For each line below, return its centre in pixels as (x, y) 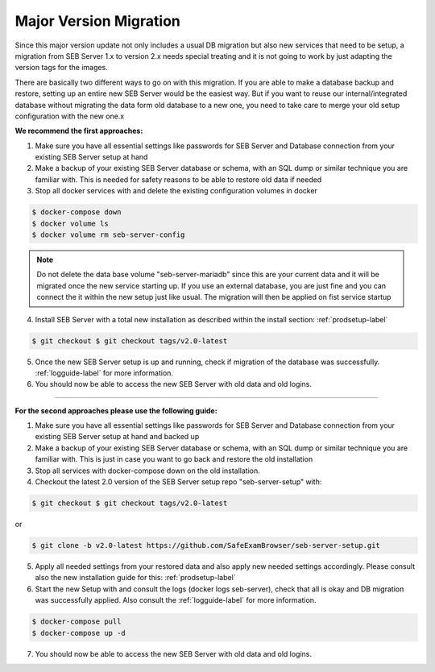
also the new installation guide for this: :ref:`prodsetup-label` (136, 578)
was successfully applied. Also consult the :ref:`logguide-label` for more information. (176, 600)
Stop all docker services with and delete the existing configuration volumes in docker (176, 191)
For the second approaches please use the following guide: (116, 410)
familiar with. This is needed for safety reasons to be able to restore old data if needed (178, 179)
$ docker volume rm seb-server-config (108, 235)
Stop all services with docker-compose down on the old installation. (148, 471)
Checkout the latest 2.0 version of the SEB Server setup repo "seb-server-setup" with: (178, 482)
